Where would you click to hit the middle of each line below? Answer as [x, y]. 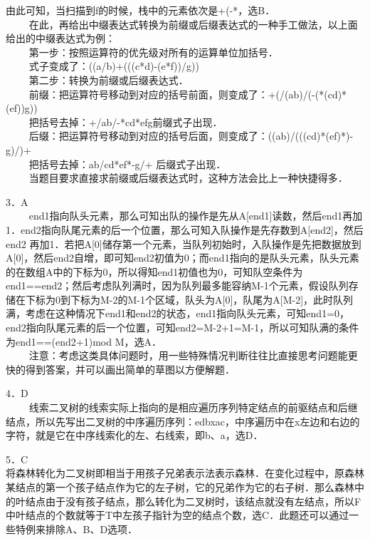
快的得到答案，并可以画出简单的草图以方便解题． [120, 369]
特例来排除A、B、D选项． [76, 529]
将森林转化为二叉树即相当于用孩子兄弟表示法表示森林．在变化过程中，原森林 [185, 473]
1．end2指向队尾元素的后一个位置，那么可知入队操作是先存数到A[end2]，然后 [185, 229]
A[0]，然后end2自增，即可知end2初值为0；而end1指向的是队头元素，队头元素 [183, 258]
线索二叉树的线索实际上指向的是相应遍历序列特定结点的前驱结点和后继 [193, 407]
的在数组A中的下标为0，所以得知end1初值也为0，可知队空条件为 [154, 271]
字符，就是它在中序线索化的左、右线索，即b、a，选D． [134, 435]
